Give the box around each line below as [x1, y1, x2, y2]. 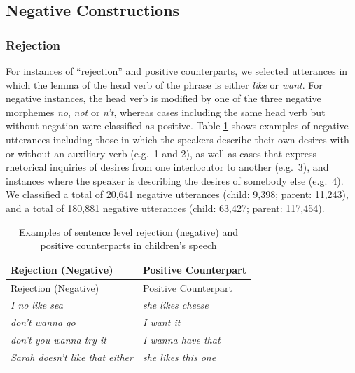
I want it [142, 315, 181, 330]
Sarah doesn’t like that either [11, 349, 133, 364]
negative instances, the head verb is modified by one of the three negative [6, 91, 321, 106]
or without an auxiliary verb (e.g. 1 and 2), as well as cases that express [6, 146, 316, 160]
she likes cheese [142, 297, 209, 312]
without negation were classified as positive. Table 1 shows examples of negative [6, 118, 349, 133]
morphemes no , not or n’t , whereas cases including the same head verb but [6, 104, 326, 119]
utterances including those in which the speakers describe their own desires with [6, 132, 349, 146]
